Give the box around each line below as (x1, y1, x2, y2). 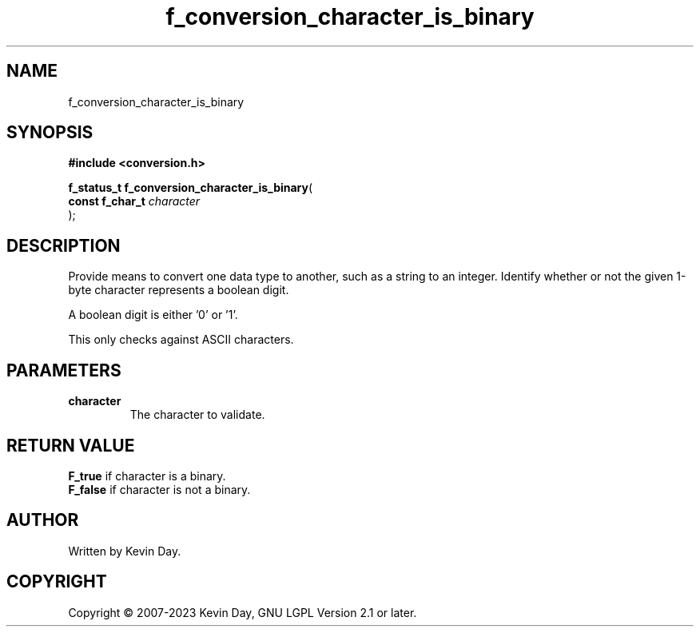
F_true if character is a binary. (68, 468, 226, 483)
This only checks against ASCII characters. (68, 332, 294, 347)
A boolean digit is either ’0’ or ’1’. (68, 308, 238, 322)
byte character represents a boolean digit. (68, 283, 289, 297)
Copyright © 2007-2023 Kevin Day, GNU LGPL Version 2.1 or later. (68, 605, 417, 619)
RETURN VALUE (6, 435, 135, 456)
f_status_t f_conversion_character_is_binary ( (68, 181, 313, 195)
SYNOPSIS (6, 122, 93, 143)
